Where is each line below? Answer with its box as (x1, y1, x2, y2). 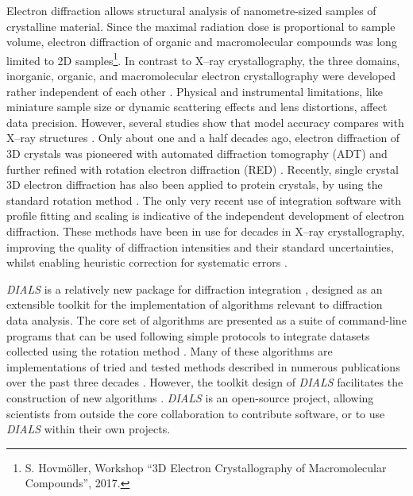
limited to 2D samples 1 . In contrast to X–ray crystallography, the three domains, (6, 49, 400, 68)
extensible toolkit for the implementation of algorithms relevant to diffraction (6, 296, 383, 313)
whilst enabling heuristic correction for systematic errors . (6, 254, 288, 271)
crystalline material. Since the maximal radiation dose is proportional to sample (6, 17, 396, 34)
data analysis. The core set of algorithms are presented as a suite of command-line (6, 311, 407, 328)
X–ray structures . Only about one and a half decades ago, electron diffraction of (6, 129, 400, 146)
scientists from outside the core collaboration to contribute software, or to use (6, 405, 385, 421)
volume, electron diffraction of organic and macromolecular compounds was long (6, 33, 397, 50)
